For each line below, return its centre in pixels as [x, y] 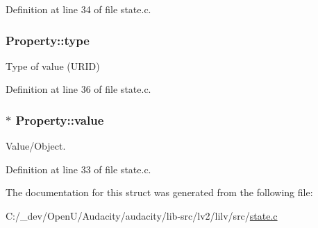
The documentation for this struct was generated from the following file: [159, 192]
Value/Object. [36, 146]
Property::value [60, 120]
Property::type [48, 40]
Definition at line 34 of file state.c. [78, 9]
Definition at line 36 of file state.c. [78, 89]
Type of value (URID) [53, 65]
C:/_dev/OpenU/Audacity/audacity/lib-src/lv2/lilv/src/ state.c [142, 216]
